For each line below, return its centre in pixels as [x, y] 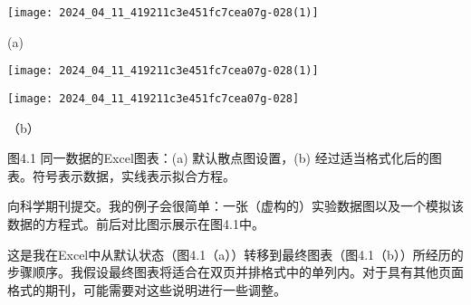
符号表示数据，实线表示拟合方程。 [134, 175]
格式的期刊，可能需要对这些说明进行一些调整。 [147, 289]
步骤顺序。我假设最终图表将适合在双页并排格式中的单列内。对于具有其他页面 [235, 272]
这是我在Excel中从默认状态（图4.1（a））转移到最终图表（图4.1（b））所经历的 [235, 254]
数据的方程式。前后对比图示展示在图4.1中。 [136, 223]
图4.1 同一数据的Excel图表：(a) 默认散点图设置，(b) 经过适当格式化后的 [218, 158]
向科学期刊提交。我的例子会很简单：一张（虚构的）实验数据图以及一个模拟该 [235, 206]
